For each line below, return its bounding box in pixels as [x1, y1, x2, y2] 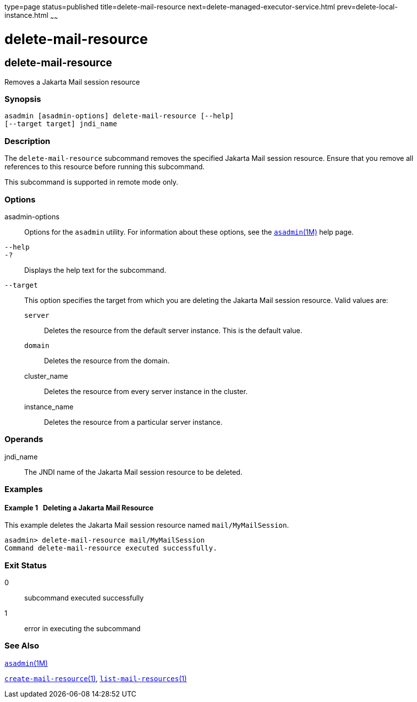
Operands [4, 434, 44, 445]
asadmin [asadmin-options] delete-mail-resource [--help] [4, 112, 234, 120]
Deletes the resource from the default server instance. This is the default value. [44, 326, 302, 335]
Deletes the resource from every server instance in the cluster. [44, 387, 248, 396]
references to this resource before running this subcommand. [4, 162, 205, 171]
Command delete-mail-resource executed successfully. [4, 544, 217, 552]
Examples [4, 484, 43, 495]
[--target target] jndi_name [4, 120, 117, 128]
